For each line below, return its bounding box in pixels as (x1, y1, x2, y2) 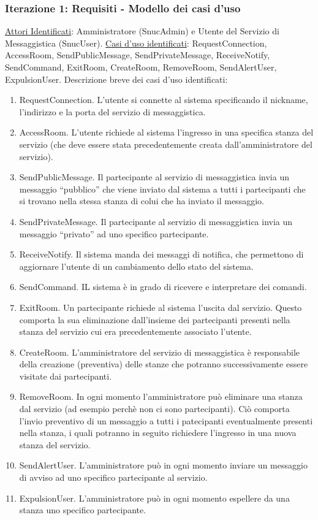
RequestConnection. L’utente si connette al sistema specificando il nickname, (19, 93, 308, 106)
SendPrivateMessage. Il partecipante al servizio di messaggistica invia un (19, 215, 293, 227)
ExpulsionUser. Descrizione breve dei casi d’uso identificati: (5, 72, 228, 85)
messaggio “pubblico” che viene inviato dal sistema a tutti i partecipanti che (19, 182, 306, 195)
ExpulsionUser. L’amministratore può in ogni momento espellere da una (19, 491, 290, 504)
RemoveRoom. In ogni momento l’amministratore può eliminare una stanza (19, 390, 303, 403)
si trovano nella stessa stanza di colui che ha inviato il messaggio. (19, 194, 264, 207)
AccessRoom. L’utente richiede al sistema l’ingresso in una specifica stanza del (19, 126, 314, 139)
